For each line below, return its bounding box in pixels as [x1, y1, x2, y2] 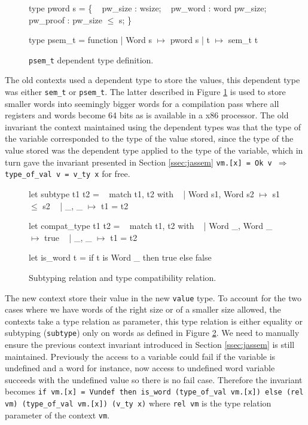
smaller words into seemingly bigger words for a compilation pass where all [5, 97, 279, 109]
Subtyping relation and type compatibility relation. [29, 271, 216, 283]
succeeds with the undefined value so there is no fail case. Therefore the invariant [5, 373, 303, 386]
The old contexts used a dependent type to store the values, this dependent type [5, 74, 300, 86]
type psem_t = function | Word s [29, 33, 152, 46]
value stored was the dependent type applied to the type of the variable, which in [5, 144, 303, 157]
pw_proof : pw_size [29, 13, 103, 26]
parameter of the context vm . [5, 408, 110, 421]
